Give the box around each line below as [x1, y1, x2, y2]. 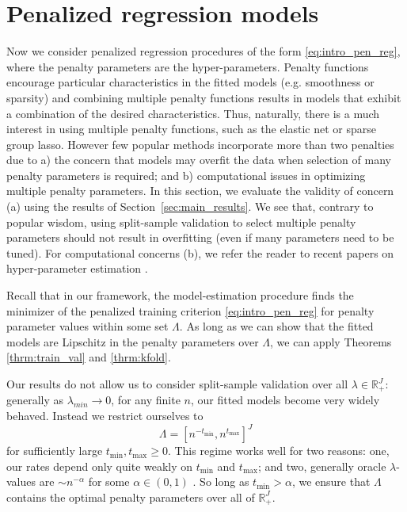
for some [88, 473, 130, 490]
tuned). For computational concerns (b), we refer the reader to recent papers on [6, 244, 394, 261]
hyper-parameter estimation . [6, 260, 148, 277]
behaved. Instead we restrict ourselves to [6, 407, 203, 424]
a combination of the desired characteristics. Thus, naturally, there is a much [6, 105, 380, 121]
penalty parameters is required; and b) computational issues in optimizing [6, 166, 366, 183]
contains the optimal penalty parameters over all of [6, 488, 255, 505]
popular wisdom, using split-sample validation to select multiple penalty [6, 213, 356, 230]
